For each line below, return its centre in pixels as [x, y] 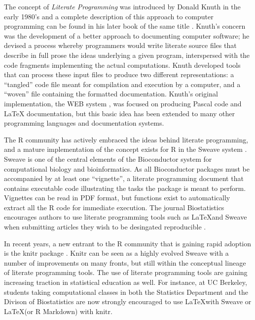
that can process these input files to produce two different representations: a [119, 74]
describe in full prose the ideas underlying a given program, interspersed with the [127, 55]
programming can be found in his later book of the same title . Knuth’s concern [125, 26]
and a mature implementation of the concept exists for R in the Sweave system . [126, 149]
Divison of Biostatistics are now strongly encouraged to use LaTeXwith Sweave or [128, 301]
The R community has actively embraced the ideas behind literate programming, [126, 139]
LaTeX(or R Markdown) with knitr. [58, 311]
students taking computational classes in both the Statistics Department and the [126, 292]
